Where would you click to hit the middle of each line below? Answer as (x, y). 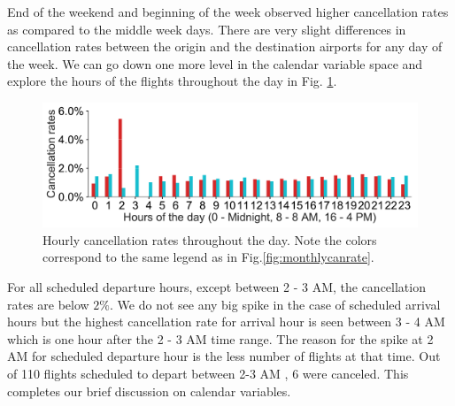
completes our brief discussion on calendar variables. (149, 391)
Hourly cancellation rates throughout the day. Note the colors (210, 239)
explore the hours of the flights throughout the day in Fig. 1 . (172, 81)
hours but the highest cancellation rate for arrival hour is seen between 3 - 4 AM (226, 322)
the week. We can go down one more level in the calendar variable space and (215, 63)
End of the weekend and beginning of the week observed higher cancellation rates (228, 11)
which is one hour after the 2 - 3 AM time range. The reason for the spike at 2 (220, 338)
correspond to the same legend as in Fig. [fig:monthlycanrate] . (208, 257)
